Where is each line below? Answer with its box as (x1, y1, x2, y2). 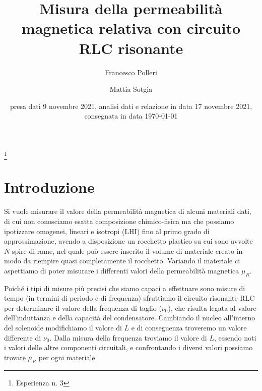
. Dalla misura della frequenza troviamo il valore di (49, 332, 207, 343)
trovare (4, 352, 26, 362)
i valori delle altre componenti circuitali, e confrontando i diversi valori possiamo (4, 342, 253, 353)
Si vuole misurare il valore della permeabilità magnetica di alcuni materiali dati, (4, 206, 251, 216)
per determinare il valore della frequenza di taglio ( (4, 302, 162, 313)
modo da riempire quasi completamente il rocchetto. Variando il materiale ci (4, 255, 240, 266)
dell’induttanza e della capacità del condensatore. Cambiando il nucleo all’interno (4, 312, 255, 323)
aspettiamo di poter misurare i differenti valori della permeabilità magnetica (4, 265, 239, 275)
